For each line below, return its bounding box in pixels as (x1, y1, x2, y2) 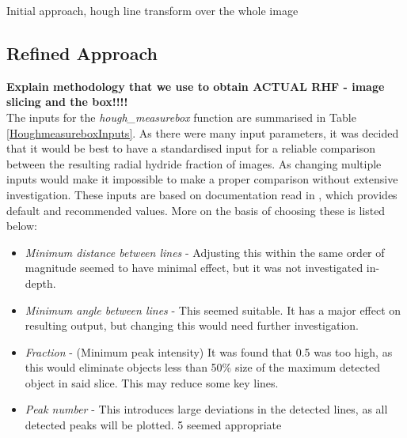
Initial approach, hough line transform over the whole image (6, 2, 299, 18)
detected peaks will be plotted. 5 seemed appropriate (25, 417, 282, 433)
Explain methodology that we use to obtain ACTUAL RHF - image (6, 77, 385, 94)
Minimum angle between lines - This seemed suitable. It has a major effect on (25, 301, 401, 318)
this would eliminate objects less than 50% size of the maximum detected (25, 359, 381, 376)
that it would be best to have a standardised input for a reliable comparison (6, 140, 375, 157)
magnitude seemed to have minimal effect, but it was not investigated (25, 259, 363, 276)
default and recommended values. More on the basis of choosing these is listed (6, 202, 386, 218)
